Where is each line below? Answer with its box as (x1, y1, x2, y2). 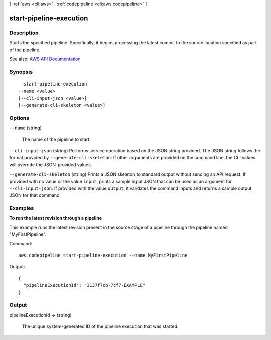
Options (9, 114, 30, 121)
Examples (9, 205, 34, 212)
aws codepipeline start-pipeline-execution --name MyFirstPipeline (18, 252, 188, 259)
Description (9, 29, 39, 36)
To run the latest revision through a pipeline (9, 215, 102, 221)
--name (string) (9, 125, 42, 131)
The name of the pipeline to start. (22, 136, 91, 142)
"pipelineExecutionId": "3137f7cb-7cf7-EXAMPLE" (23, 282, 146, 288)
